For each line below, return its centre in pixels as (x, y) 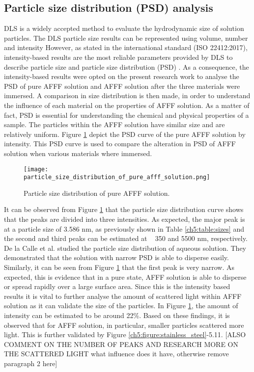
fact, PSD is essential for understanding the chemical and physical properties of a (127, 115)
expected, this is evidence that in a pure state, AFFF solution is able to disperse (125, 277)
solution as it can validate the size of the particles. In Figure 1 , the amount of (121, 306)
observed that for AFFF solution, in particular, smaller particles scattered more (124, 325)
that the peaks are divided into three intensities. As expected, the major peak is (125, 219)
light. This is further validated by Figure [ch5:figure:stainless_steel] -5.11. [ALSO (125, 334)
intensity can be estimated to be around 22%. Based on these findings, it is (117, 315)
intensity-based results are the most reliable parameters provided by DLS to (118, 57)
